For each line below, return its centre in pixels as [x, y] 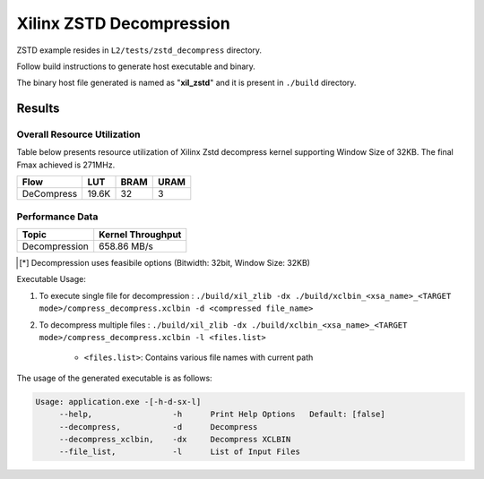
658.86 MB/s [126, 246]
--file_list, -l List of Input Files [179, 452]
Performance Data [57, 217]
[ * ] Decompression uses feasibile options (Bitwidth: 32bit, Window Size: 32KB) [165, 263]
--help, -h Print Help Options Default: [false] [222, 415]
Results [38, 109]
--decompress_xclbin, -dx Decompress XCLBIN [175, 439]
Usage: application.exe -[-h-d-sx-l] [118, 402]
